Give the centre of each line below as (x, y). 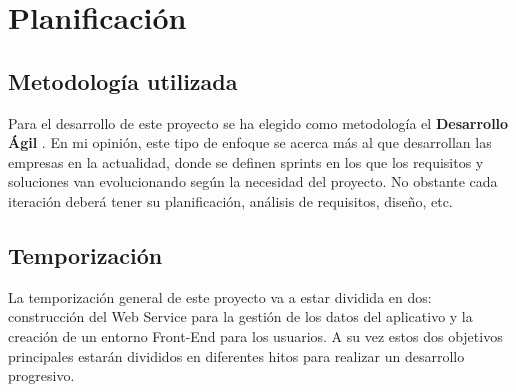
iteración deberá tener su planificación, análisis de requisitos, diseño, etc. (230, 200)
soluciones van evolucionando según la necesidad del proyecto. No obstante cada (253, 181)
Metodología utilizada (123, 80)
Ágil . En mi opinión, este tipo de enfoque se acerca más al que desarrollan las (250, 142)
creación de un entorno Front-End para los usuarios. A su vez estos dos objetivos (255, 335)
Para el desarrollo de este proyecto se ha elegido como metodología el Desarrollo (258, 122)
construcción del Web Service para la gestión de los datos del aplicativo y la (240, 316)
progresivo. (41, 375)
